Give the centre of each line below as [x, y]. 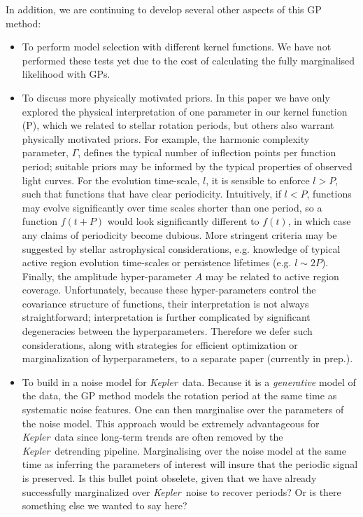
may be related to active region [272, 276]
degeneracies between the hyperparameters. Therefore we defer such [167, 331]
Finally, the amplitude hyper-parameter [107, 276]
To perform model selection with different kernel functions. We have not [177, 47]
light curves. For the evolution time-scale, [111, 180]
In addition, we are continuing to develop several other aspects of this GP [164, 9]
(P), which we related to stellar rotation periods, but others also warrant [178, 125]
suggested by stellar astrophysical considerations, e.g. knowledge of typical [181, 248]
